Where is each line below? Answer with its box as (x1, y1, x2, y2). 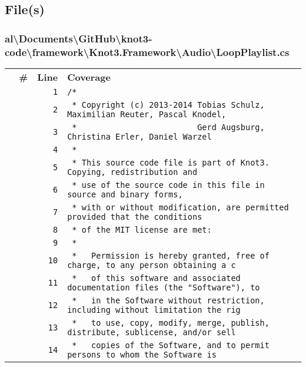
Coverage (67, 70, 111, 84)
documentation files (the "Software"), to (67, 282, 260, 292)
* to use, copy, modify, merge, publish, (72, 318, 270, 328)
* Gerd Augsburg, (72, 122, 265, 132)
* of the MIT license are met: (72, 224, 212, 234)
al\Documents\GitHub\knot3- (5, 31, 152, 45)
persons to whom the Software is (67, 349, 217, 359)
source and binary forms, (67, 189, 183, 199)
